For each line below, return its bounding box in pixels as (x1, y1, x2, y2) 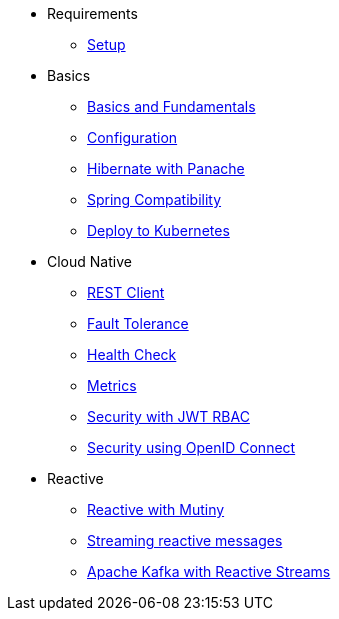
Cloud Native (47, 253, 132, 270)
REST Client (87, 284, 165, 301)
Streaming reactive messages (87, 532, 283, 549)
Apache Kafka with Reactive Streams (87, 563, 331, 580)
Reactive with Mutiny (87, 501, 225, 518)
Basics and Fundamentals (87, 98, 256, 115)
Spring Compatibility (87, 191, 222, 208)
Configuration (87, 129, 178, 146)
